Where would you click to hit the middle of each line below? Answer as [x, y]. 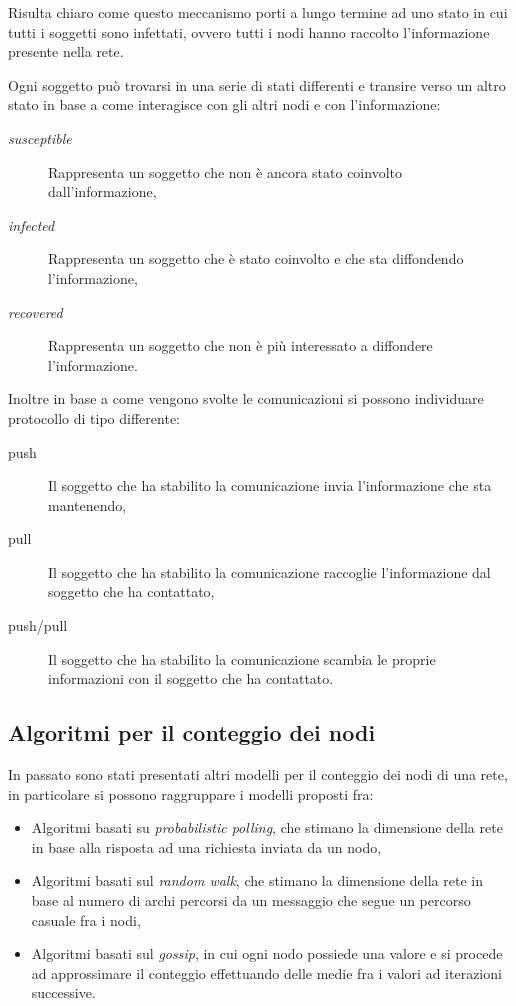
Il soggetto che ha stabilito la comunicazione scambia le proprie [242, 658]
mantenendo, [87, 504]
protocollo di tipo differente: [94, 417]
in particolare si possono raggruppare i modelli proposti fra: [191, 793]
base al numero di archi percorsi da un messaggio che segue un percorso [251, 900]
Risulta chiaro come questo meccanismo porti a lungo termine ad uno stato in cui [258, 12]
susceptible [40, 137]
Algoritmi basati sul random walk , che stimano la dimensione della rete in [257, 880]
